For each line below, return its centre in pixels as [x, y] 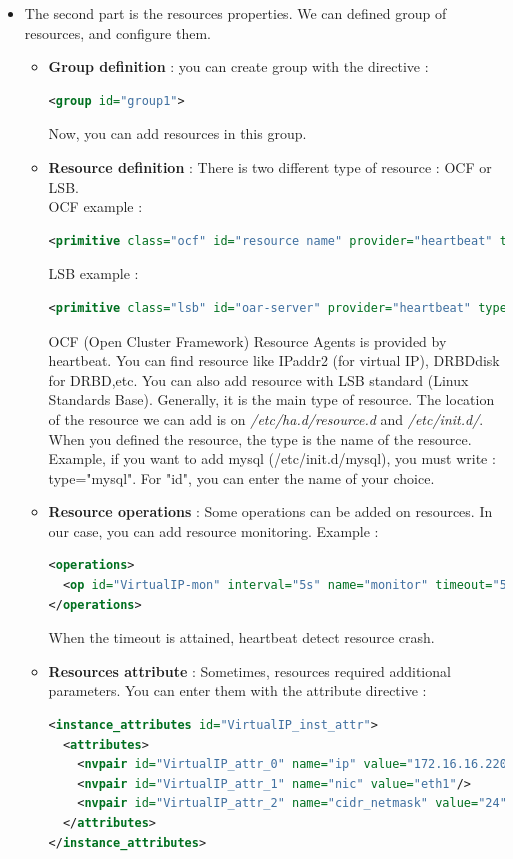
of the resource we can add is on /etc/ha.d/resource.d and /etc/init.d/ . [266, 418]
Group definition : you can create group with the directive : [238, 66]
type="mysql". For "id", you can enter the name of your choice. [241, 477]
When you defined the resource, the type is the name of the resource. [260, 438]
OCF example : [95, 206]
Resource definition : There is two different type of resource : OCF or [270, 166]
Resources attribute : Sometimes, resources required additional [249, 670]
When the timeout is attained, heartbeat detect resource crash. [241, 637]
